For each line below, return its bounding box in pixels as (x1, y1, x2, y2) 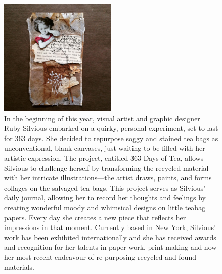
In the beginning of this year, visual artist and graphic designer (4, 113, 200, 123)
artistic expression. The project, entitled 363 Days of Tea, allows (4, 152, 204, 163)
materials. (4, 261, 35, 272)
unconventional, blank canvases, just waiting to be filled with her (4, 143, 205, 153)
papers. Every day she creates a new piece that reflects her (4, 212, 186, 222)
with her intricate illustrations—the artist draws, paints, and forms (4, 172, 212, 183)
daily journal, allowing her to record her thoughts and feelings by (4, 192, 206, 203)
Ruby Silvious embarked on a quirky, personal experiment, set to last (4, 123, 218, 133)
